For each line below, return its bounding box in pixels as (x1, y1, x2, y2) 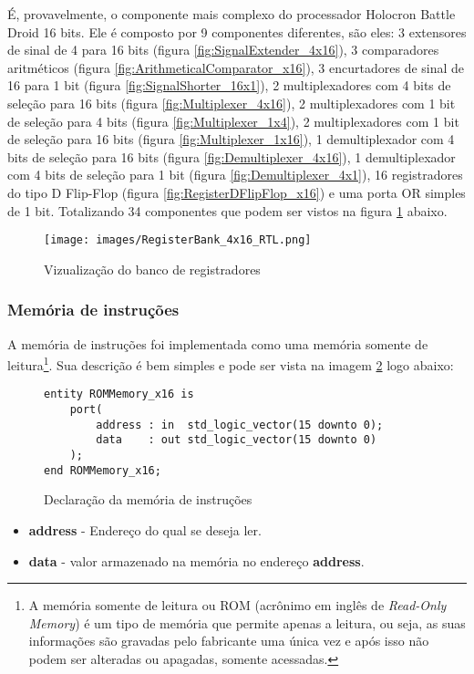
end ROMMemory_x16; (44, 463, 161, 477)
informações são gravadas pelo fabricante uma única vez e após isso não (28, 631, 429, 650)
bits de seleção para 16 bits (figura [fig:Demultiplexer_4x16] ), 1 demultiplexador (7, 147, 456, 166)
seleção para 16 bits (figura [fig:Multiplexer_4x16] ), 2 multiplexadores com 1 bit (7, 93, 456, 112)
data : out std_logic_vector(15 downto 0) (96, 433, 377, 447)
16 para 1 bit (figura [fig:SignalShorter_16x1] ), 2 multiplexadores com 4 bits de (7, 76, 451, 95)
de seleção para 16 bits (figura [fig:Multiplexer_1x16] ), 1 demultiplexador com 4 (7, 130, 455, 149)
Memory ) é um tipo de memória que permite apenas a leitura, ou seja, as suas (28, 613, 466, 632)
